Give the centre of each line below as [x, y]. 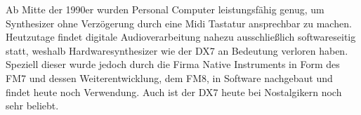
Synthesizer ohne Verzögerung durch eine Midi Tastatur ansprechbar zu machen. [179, 23]
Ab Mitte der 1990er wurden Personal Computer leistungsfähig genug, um [165, 9]
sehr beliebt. [32, 106]
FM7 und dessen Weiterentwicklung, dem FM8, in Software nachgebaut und [169, 77]
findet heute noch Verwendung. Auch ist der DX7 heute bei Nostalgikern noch [174, 92]
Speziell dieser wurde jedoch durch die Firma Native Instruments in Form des [173, 64]
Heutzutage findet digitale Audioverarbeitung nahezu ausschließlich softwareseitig [181, 37]
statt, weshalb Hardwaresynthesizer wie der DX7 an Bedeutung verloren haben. [177, 50]
